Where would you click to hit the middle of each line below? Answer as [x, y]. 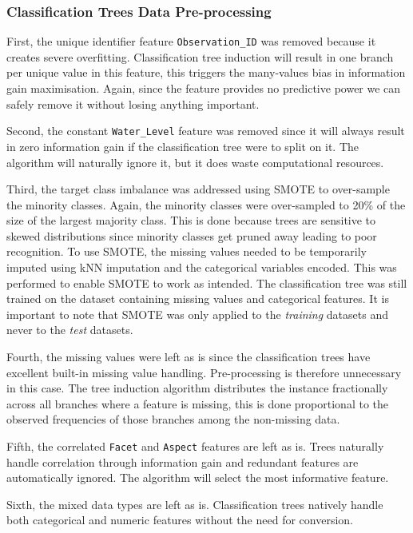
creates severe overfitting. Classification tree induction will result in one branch [200, 56]
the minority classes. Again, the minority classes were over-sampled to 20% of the [206, 204]
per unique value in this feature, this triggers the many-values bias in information [206, 72]
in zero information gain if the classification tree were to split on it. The [183, 146]
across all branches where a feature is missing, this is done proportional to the [198, 403]
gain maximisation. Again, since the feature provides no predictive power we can [204, 88]
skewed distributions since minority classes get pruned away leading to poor [192, 235]
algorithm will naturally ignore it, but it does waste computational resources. [195, 162]
